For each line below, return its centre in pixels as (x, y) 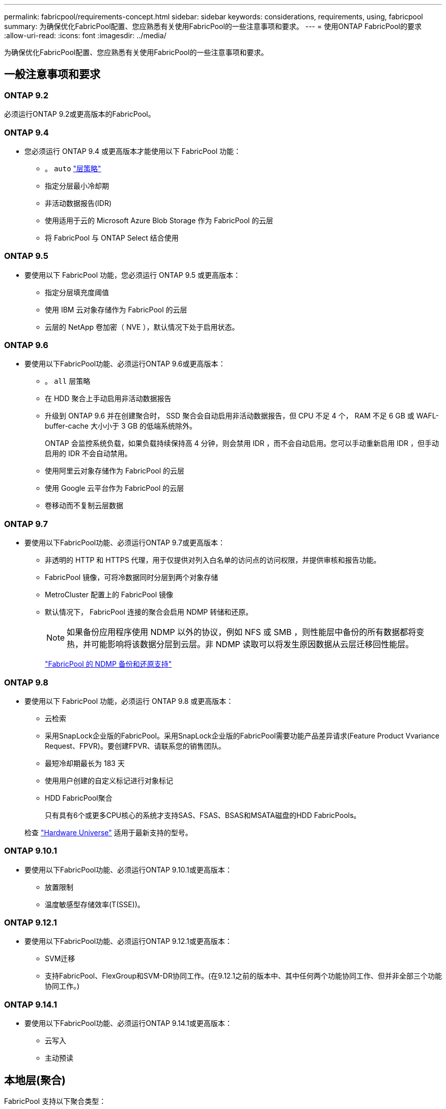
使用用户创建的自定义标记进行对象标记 (109, 780)
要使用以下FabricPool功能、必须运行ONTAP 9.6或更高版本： (125, 364)
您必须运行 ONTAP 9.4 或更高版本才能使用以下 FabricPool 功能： (133, 151)
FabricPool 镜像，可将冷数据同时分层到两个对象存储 (132, 577)
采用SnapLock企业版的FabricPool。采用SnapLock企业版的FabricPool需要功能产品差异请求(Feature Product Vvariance (242, 735)
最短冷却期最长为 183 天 (85, 763)
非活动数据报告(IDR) (78, 203)
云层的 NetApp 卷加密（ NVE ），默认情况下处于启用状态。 (142, 327)
